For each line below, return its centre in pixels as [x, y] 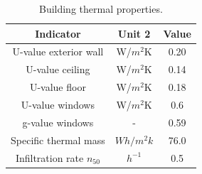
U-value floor [58, 87]
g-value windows [58, 122]
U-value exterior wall [58, 51]
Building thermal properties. [101, 9]
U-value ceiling [58, 69]
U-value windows [58, 104]
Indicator [58, 33]
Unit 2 [134, 33]
